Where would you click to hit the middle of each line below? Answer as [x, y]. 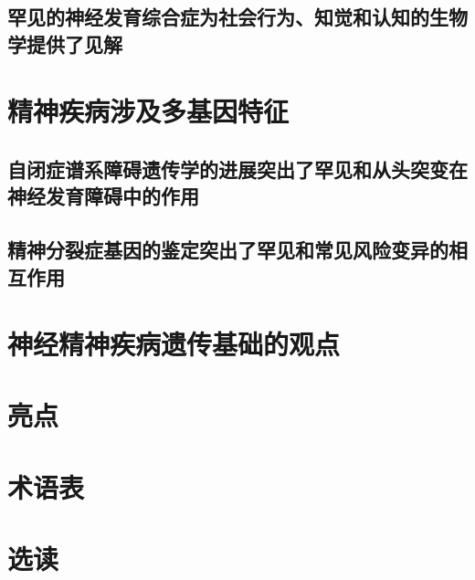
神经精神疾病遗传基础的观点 [174, 344]
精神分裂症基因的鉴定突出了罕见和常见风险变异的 [228, 250]
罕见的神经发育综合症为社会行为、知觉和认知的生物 [237, 17]
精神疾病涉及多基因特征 [148, 111]
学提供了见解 [65, 43]
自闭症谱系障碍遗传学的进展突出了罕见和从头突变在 [237, 169]
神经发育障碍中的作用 [103, 196]
